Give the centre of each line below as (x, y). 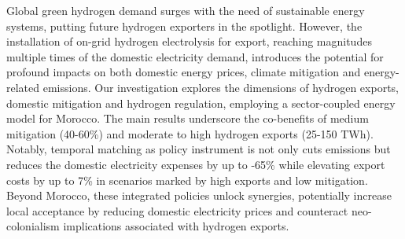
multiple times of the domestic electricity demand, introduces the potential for (195, 56)
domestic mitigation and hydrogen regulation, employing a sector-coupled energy (201, 103)
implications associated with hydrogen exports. (176, 226)
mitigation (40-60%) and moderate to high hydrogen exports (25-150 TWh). (190, 133)
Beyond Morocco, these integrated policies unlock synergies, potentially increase (199, 195)
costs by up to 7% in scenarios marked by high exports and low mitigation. (187, 180)
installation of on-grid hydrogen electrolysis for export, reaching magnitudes (189, 41)
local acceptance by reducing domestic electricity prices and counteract (177, 210)
